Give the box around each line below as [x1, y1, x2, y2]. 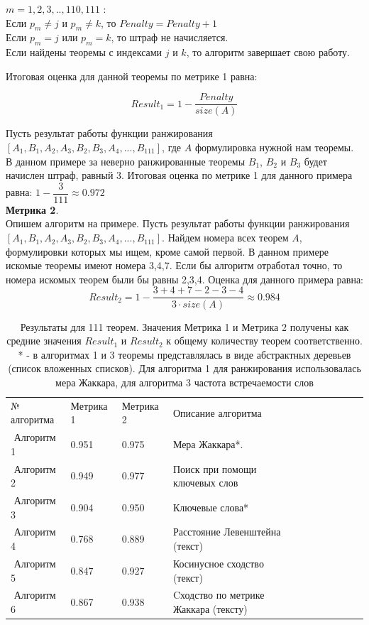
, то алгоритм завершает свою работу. [186, 45, 350, 60]
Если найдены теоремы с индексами [6, 45, 163, 60]
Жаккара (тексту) [172, 601, 248, 616]
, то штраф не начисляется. [111, 30, 228, 45]
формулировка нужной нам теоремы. [194, 140, 354, 155]
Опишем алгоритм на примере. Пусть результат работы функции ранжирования [6, 216, 350, 231]
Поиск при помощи [172, 461, 257, 476]
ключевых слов [172, 475, 238, 490]
